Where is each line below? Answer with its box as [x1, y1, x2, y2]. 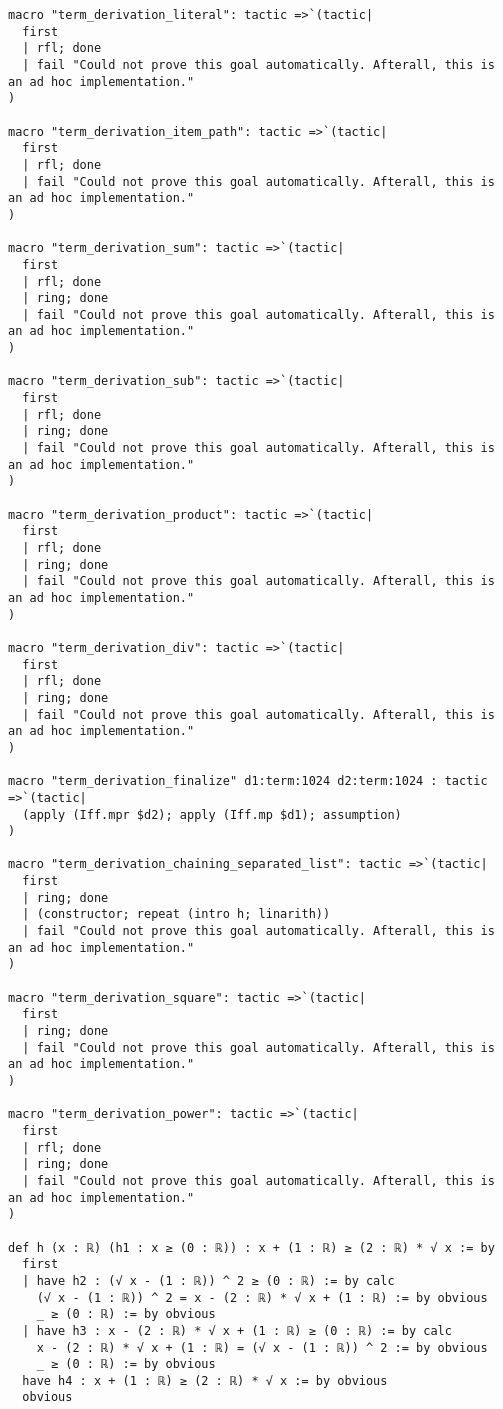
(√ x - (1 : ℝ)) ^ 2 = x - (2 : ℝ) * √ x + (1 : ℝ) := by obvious [36, 1290, 488, 1305]
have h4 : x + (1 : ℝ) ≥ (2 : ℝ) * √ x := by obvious [22, 1373, 388, 1388]
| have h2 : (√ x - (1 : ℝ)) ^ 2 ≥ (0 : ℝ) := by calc [22, 1273, 395, 1288]
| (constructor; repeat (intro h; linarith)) [22, 907, 331, 922]
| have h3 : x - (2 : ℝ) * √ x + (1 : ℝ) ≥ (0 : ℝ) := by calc [22, 1323, 452, 1338]
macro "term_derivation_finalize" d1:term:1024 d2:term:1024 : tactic [8, 774, 488, 789]
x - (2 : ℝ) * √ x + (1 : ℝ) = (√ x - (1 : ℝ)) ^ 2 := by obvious [36, 1340, 488, 1355]
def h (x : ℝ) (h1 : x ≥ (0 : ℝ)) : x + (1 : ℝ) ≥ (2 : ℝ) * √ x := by [8, 1240, 495, 1255]
